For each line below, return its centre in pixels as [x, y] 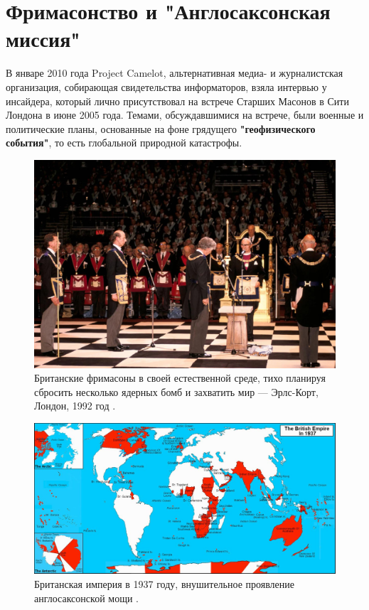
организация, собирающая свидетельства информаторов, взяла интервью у [166, 86]
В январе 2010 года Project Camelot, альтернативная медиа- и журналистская [175, 73]
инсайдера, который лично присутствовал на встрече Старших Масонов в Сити [177, 101]
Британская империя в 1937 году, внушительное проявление [165, 583]
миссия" [43, 39]
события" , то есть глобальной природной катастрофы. [124, 143]
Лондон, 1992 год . [75, 406]
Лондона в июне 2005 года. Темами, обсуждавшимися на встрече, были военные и [185, 115]
